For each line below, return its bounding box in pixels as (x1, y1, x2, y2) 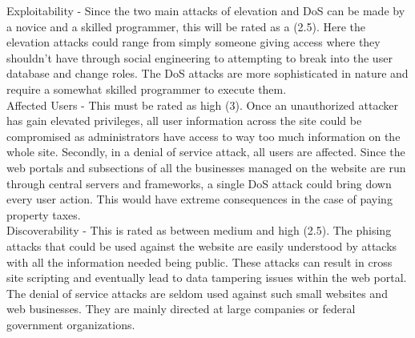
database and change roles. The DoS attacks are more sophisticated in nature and (6, 65, 409, 82)
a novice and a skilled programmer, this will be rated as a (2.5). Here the (6, 18, 366, 34)
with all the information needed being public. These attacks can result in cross (6, 253, 393, 270)
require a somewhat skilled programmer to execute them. (6, 80, 287, 97)
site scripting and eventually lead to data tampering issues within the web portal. (6, 269, 407, 286)
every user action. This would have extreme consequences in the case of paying (6, 191, 393, 207)
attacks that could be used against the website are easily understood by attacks (6, 237, 397, 254)
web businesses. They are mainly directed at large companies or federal (6, 300, 356, 317)
